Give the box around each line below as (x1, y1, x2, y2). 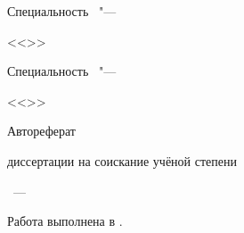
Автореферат (7, 121, 76, 140)
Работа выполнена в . (7, 212, 123, 230)
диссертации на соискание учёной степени (7, 151, 237, 170)
